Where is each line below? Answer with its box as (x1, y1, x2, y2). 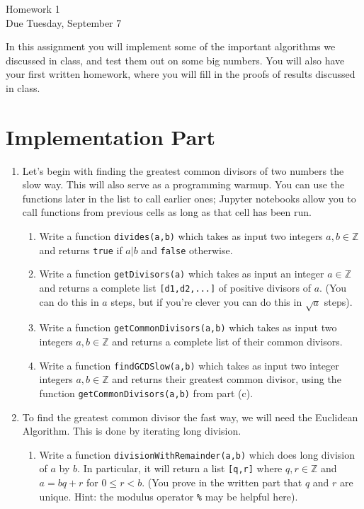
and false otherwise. (141, 242, 233, 257)
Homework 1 (6, 1, 60, 16)
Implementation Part (6, 122, 216, 151)
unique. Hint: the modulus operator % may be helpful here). (39, 488, 298, 503)
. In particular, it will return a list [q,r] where (77, 461, 283, 476)
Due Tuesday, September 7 (6, 15, 122, 30)
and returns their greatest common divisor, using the (112, 372, 341, 387)
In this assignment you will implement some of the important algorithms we (6, 39, 336, 54)
